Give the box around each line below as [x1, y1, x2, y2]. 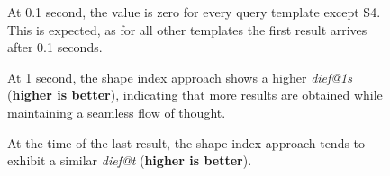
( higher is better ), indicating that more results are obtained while [7, 85, 383, 104]
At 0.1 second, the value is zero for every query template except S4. [7, 3, 381, 21]
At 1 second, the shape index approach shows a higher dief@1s [7, 67, 352, 86]
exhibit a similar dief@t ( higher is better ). [7, 151, 252, 170]
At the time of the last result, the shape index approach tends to [7, 133, 366, 152]
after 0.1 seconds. [7, 38, 103, 57]
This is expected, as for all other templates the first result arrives [7, 20, 367, 39]
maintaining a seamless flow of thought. [7, 102, 226, 121]
